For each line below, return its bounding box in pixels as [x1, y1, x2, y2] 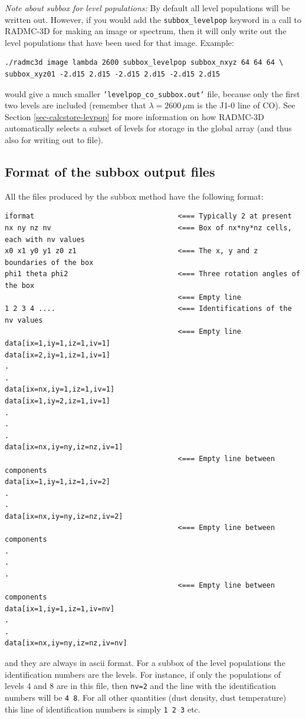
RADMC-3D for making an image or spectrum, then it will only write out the [5, 25, 287, 37]
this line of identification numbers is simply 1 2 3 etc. [5, 703, 200, 715]
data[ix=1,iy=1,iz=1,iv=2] [5, 478, 110, 486]
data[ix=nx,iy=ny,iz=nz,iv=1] [5, 443, 123, 452]
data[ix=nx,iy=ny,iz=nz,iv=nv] [5, 639, 127, 648]
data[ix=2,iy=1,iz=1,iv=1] [5, 350, 110, 359]
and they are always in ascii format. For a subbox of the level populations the [5, 657, 285, 669]
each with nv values [5, 235, 85, 244]
